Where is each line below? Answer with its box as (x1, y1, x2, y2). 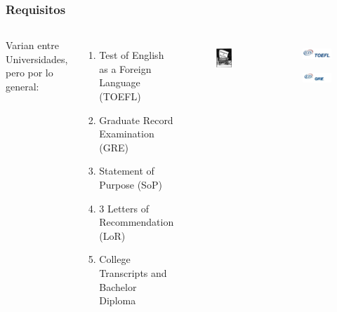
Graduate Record (99, 112, 173, 127)
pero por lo (6, 65, 53, 80)
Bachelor (99, 279, 137, 294)
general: (6, 79, 39, 93)
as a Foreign (99, 61, 152, 76)
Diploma (99, 293, 136, 308)
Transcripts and (99, 265, 167, 280)
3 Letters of (99, 201, 149, 215)
